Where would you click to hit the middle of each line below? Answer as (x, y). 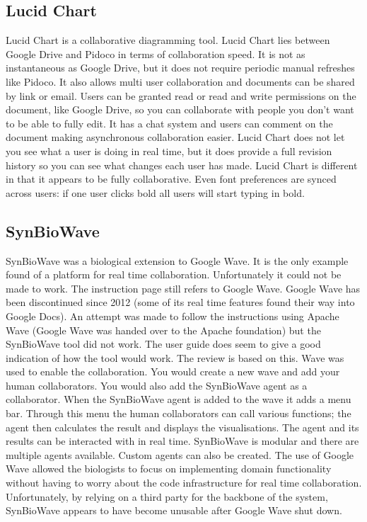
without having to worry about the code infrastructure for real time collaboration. (184, 483)
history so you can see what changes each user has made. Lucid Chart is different (182, 165)
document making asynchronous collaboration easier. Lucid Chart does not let (175, 137)
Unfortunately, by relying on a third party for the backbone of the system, (167, 496)
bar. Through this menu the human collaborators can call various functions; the (179, 413)
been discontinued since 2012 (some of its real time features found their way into (180, 302)
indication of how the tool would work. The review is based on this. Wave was (175, 357)
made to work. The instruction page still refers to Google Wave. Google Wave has (183, 288)
